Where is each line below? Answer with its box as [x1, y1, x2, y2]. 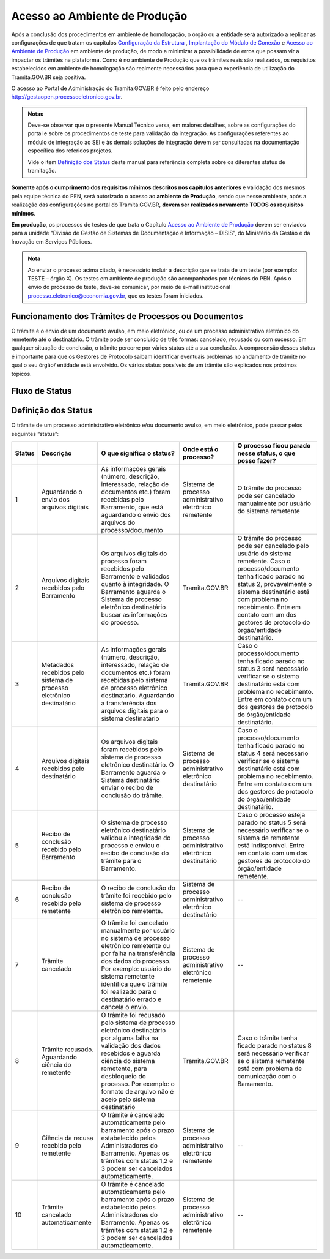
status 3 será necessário [237, 664, 309, 673]
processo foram [101, 557, 147, 566]
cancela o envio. [101, 1003, 149, 1012]
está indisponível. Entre [237, 841, 305, 850]
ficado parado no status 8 [237, 1042, 312, 1050]
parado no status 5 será [237, 818, 306, 827]
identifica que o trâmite [101, 980, 168, 988]
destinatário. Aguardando [101, 691, 174, 700]
